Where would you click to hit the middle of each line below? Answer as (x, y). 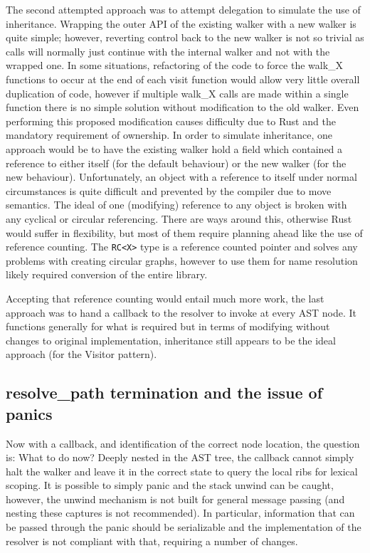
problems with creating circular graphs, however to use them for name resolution (182, 260)
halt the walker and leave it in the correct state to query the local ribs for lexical (182, 471)
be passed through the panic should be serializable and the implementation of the (184, 527)
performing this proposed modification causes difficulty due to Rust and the (171, 121)
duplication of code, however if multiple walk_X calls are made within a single (177, 93)
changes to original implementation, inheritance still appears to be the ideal (171, 340)
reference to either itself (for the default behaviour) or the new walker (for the (176, 163)
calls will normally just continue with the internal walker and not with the (168, 51)
